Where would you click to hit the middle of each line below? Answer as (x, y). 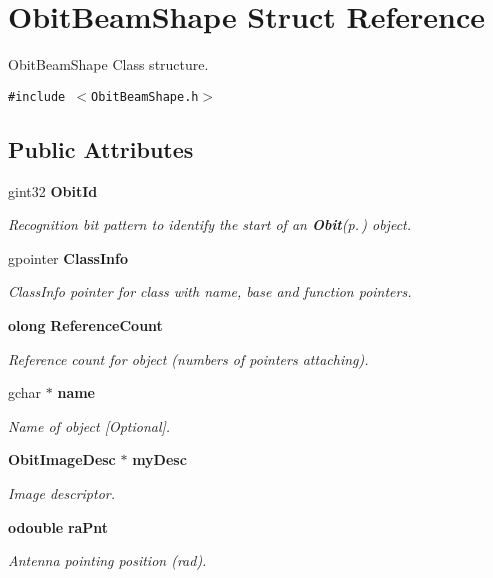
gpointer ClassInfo (68, 257)
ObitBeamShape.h (145, 96)
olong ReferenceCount (85, 324)
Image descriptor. (62, 492)
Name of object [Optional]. (89, 425)
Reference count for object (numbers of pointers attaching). (188, 358)
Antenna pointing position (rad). (107, 560)
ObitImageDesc (62, 459)
